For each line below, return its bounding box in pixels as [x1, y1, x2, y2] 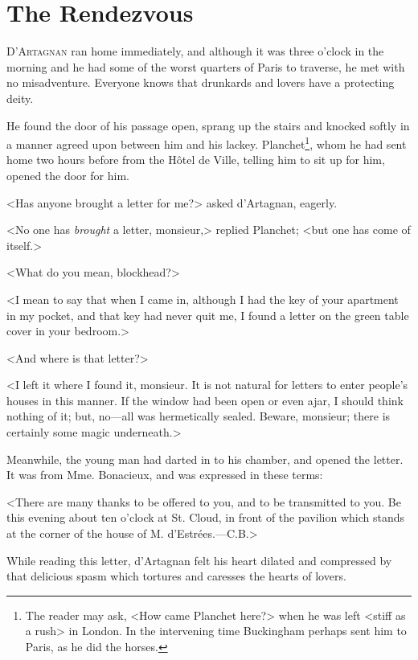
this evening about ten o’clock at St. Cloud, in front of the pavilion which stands [6, 509, 404, 526]
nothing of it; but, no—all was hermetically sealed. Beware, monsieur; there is [6, 408, 391, 424]
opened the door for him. [6, 166, 129, 183]
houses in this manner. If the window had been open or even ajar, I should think [6, 391, 404, 408]
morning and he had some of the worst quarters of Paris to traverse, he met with [6, 58, 405, 75]
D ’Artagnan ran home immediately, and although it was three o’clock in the [6, 43, 384, 59]
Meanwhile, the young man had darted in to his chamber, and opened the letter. [6, 450, 404, 467]
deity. [6, 89, 34, 106]
